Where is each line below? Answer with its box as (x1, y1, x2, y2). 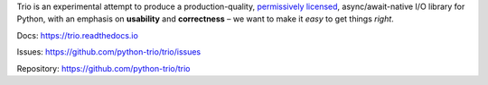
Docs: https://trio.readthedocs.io (16, 30, 139, 40)
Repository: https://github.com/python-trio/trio (16, 63, 191, 73)
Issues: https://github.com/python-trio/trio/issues (16, 47, 202, 57)
